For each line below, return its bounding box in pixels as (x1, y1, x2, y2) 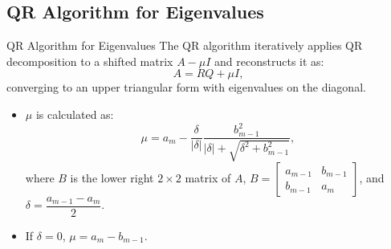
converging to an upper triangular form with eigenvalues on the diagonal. (6, 79, 366, 96)
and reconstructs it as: (214, 52, 324, 69)
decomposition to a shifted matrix (6, 52, 173, 69)
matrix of (185, 169, 231, 186)
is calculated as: (35, 105, 114, 122)
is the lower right (70, 169, 154, 186)
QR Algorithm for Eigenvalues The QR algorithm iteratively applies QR (6, 37, 363, 54)
